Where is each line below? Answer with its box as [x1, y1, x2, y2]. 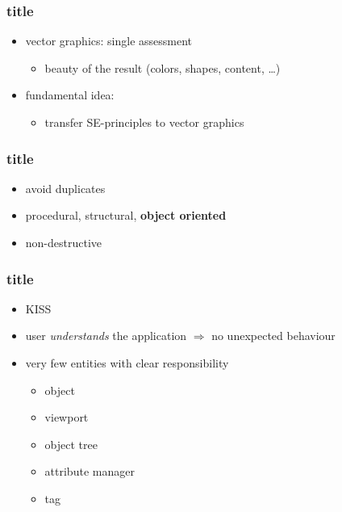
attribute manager [44, 463, 135, 480]
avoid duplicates [25, 179, 106, 196]
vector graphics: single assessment [25, 32, 193, 49]
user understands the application [25, 327, 187, 344]
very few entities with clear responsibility [25, 355, 229, 371]
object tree [44, 435, 98, 452]
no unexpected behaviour [211, 327, 336, 344]
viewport [44, 409, 89, 426]
